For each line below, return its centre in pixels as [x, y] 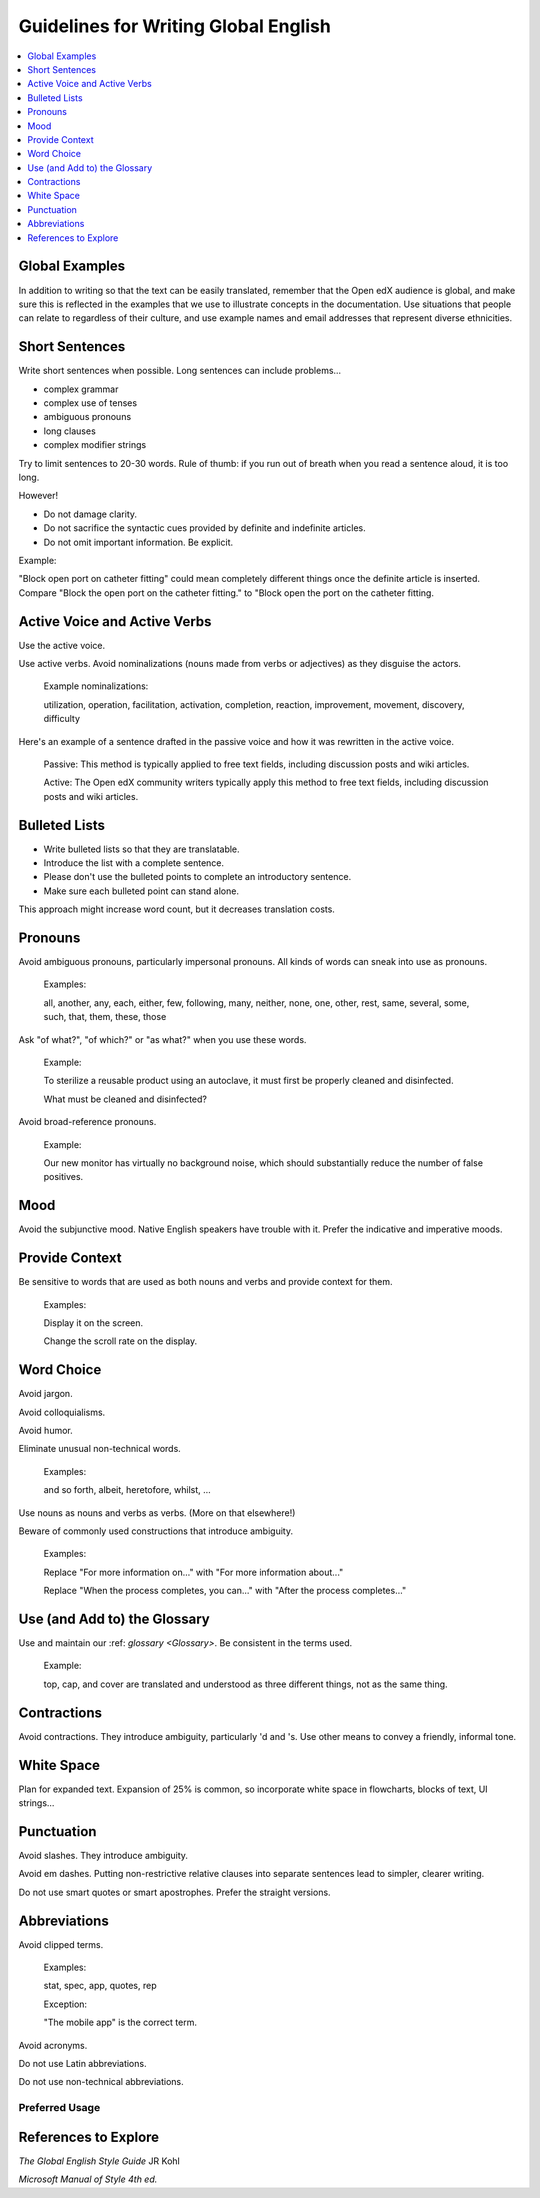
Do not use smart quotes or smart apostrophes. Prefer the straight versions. [174, 1892]
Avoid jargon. [46, 1394]
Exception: [65, 2004]
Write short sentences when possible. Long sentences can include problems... [180, 371]
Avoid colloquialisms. [62, 1412]
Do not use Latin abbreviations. [82, 2064]
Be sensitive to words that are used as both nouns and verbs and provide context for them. [206, 1282]
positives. [63, 1177]
